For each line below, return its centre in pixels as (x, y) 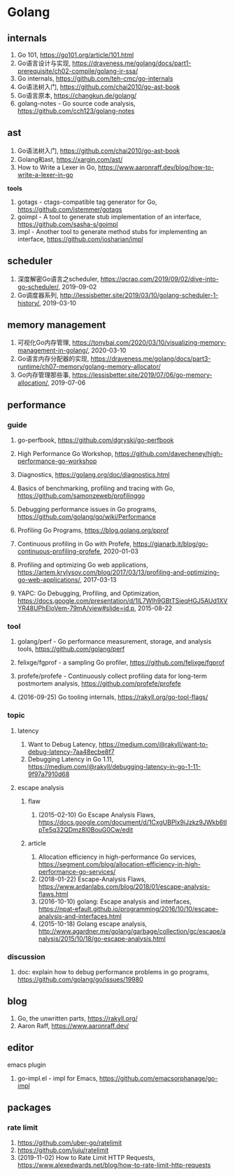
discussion (26, 957)
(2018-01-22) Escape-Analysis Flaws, (92, 879)
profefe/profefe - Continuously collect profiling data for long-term (112, 676)
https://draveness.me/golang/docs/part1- (132, 63)
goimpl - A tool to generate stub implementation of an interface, (109, 216)
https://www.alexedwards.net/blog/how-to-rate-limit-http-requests (114, 1165)
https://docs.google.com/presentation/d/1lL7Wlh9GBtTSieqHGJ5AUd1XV (122, 601)
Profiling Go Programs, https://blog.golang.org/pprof (93, 530)
